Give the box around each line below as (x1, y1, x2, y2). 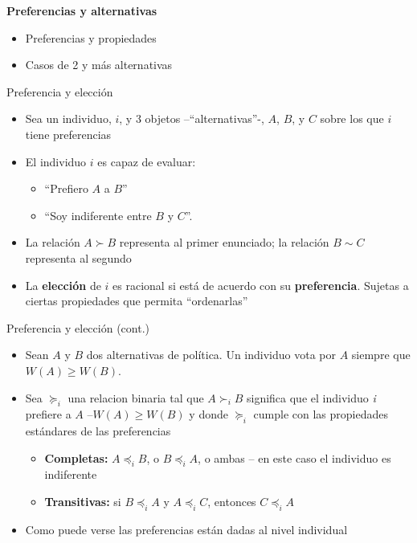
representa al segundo (25, 249, 132, 266)
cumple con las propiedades (253, 406, 388, 423)
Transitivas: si (44, 493, 121, 510)
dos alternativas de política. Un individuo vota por (86, 346, 336, 363)
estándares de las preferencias (25, 423, 171, 439)
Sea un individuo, (25, 110, 112, 127)
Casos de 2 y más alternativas (25, 56, 173, 73)
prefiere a (25, 406, 72, 423)
